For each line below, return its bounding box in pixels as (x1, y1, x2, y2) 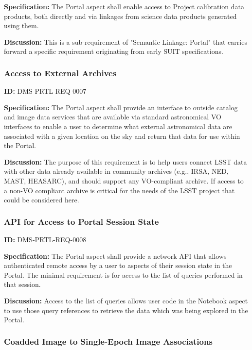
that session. (4, 279, 41, 289)
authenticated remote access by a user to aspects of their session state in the (4, 260, 232, 270)
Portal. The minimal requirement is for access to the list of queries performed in (4, 269, 243, 280)
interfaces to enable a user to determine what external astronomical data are (4, 121, 233, 131)
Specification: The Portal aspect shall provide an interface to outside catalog (4, 102, 238, 112)
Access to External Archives (4, 67, 117, 79)
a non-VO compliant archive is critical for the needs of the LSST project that (4, 185, 235, 195)
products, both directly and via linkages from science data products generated (4, 11, 237, 21)
